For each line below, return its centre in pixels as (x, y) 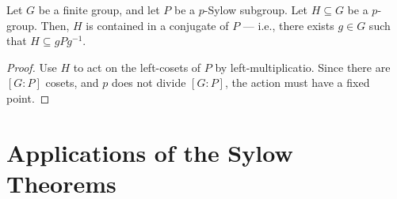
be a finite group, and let (99, 9)
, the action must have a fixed (297, 83)
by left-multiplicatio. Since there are (303, 67)
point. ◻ (28, 98)
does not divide (149, 83)
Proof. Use (32, 67)
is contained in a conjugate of (157, 25)
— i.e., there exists (288, 25)
